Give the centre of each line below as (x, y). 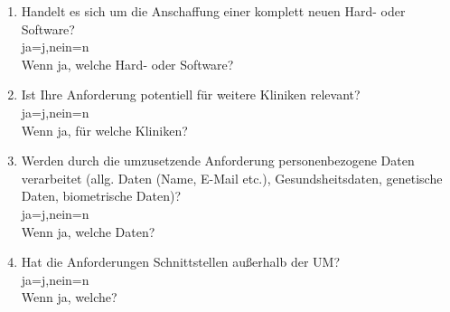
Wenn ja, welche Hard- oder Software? (127, 64)
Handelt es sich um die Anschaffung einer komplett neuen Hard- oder (213, 11)
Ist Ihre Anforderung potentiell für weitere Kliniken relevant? (191, 95)
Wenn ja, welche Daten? (88, 231)
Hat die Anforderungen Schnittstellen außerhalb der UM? (181, 262)
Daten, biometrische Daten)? (101, 196)
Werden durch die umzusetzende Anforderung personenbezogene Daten (218, 161)
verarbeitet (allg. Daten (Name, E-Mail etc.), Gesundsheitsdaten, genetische (232, 178)
